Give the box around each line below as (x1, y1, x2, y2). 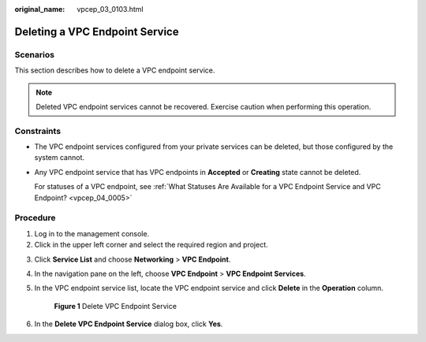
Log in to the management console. (34, 229, 150, 238)
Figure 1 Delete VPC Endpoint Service (54, 301, 177, 310)
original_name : (14, 5, 65, 13)
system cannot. (34, 153, 85, 162)
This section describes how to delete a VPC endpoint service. (14, 65, 215, 75)
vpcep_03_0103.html (77, 5, 144, 13)
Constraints (14, 125, 62, 136)
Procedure (14, 213, 56, 224)
